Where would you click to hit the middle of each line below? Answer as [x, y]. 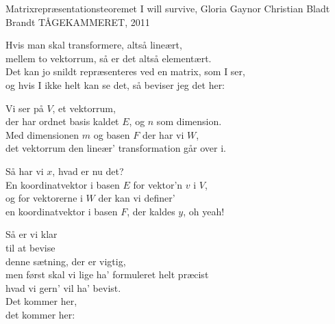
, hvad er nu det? [88, 171]
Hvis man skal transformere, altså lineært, [94, 45]
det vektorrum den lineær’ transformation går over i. [116, 148]
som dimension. [189, 121]
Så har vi [25, 171]
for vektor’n [158, 184]
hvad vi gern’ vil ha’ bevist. [63, 287]
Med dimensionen [42, 134]
